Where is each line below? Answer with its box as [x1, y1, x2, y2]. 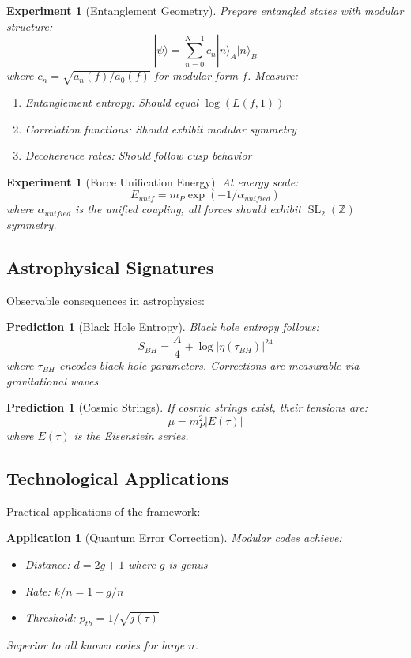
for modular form [154, 67, 238, 84]
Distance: [25, 555, 70, 572]
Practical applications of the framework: [6, 502, 201, 519]
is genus [168, 555, 208, 572]
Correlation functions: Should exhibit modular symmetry [25, 120, 297, 137]
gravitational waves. [6, 372, 102, 389]
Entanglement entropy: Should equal [25, 93, 199, 110]
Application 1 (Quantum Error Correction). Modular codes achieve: [6, 529, 342, 546]
